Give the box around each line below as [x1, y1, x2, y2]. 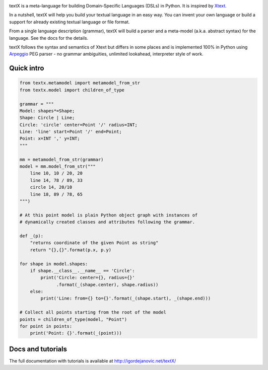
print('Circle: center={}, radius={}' [40, 275, 135, 281]
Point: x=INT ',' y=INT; [19, 136, 80, 142]
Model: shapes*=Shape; [19, 108, 75, 114]
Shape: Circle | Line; [19, 115, 75, 121]
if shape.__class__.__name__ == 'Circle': [30, 268, 135, 273]
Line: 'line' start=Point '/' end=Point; [19, 129, 122, 135]
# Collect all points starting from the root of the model [19, 309, 166, 315]
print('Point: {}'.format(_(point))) [30, 330, 122, 336]
